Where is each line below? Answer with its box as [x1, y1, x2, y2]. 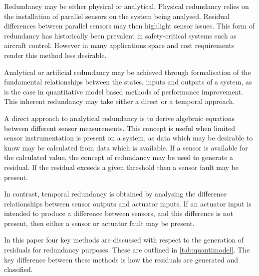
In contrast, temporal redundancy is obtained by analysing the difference [4, 188, 227, 199]
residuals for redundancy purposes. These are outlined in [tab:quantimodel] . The [4, 244, 250, 255]
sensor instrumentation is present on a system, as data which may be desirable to [4, 132, 253, 143]
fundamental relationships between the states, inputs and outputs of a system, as [4, 76, 252, 87]
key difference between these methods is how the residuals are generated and [4, 254, 239, 264]
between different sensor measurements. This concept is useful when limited [4, 122, 235, 133]
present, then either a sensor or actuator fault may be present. [4, 217, 195, 228]
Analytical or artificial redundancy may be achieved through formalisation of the [4, 66, 251, 77]
